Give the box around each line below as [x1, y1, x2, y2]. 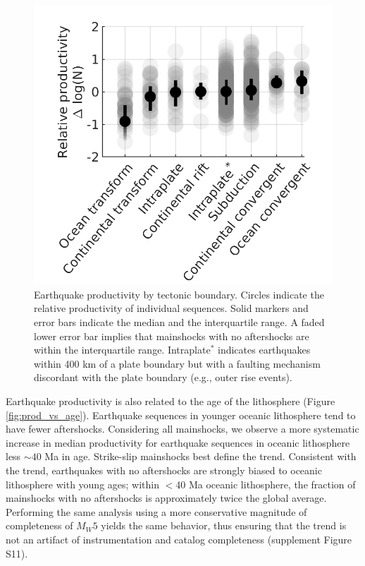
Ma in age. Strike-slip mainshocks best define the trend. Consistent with [44, 449, 357, 464]
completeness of [6, 518, 73, 533]
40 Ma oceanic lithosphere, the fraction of [175, 476, 356, 491]
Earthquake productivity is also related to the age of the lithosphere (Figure [6, 393, 335, 408]
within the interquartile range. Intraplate [34, 342, 211, 357]
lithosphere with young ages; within [6, 476, 159, 491]
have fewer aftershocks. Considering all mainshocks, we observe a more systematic [6, 421, 359, 436]
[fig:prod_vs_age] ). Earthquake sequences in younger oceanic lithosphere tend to [6, 407, 356, 422]
